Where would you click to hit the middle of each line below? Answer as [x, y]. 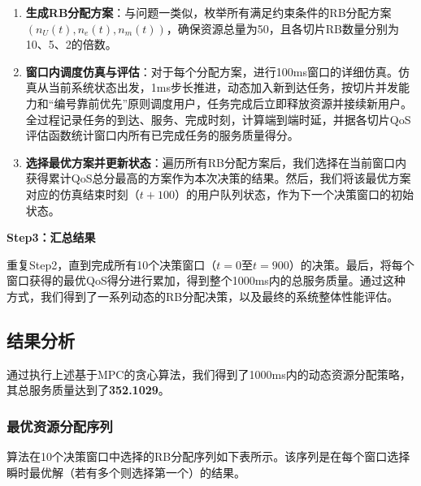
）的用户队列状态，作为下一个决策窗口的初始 [294, 194]
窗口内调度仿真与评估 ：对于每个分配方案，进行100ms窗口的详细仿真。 [212, 71]
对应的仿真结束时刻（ [82, 194]
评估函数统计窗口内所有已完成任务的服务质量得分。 [162, 135]
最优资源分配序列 [60, 426]
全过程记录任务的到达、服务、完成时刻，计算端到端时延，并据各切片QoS [218, 119]
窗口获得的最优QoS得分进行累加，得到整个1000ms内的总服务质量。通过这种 [206, 280]
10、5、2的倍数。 [71, 44]
